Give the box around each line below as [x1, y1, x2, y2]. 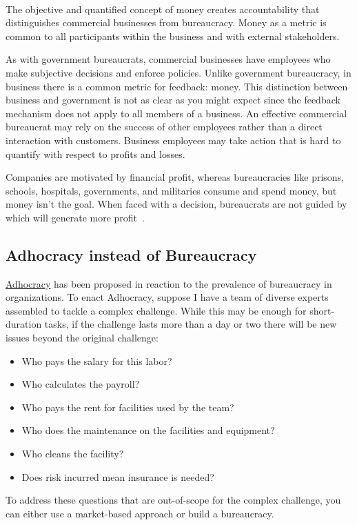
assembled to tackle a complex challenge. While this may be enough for [6, 303, 307, 317]
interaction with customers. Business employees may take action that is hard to [6, 132, 341, 147]
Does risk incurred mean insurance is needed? [21, 469, 214, 484]
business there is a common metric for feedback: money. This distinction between [6, 79, 348, 93]
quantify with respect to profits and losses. [6, 146, 185, 161]
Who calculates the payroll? [21, 377, 140, 391]
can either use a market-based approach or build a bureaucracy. [6, 506, 274, 520]
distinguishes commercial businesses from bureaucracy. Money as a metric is [6, 15, 327, 30]
